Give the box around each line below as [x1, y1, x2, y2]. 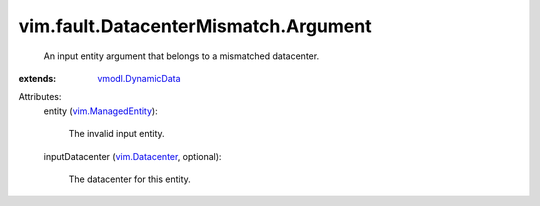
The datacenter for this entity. [68, 173, 192, 185]
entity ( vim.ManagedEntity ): [43, 105, 159, 117]
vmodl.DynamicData [97, 72, 181, 84]
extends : [18, 72, 57, 84]
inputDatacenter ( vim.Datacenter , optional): [43, 150, 222, 162]
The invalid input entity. [68, 128, 165, 140]
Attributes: [18, 91, 62, 103]
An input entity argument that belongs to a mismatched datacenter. [43, 50, 320, 62]
